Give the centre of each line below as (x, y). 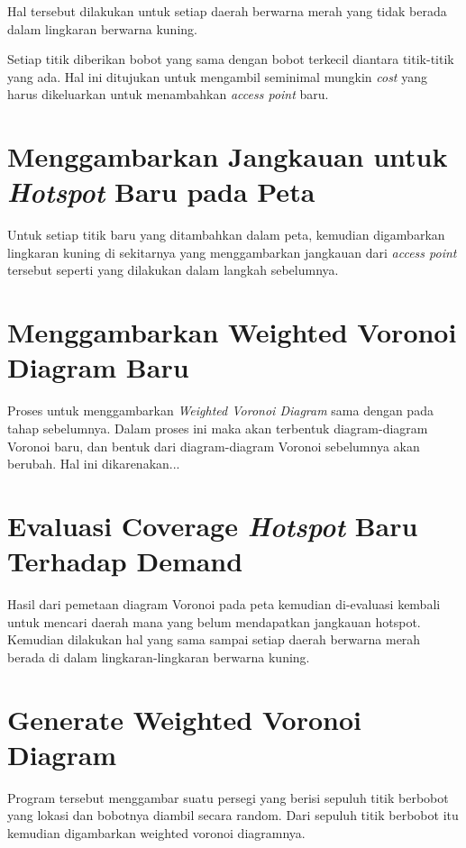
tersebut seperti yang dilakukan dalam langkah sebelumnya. (173, 270)
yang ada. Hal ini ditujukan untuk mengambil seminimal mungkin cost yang (217, 76)
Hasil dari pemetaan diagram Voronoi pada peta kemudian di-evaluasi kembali (224, 604)
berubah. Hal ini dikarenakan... (94, 464)
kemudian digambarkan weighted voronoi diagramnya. (156, 832)
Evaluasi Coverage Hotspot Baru (213, 525)
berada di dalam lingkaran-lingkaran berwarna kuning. (159, 657)
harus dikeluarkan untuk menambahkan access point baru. (168, 94)
